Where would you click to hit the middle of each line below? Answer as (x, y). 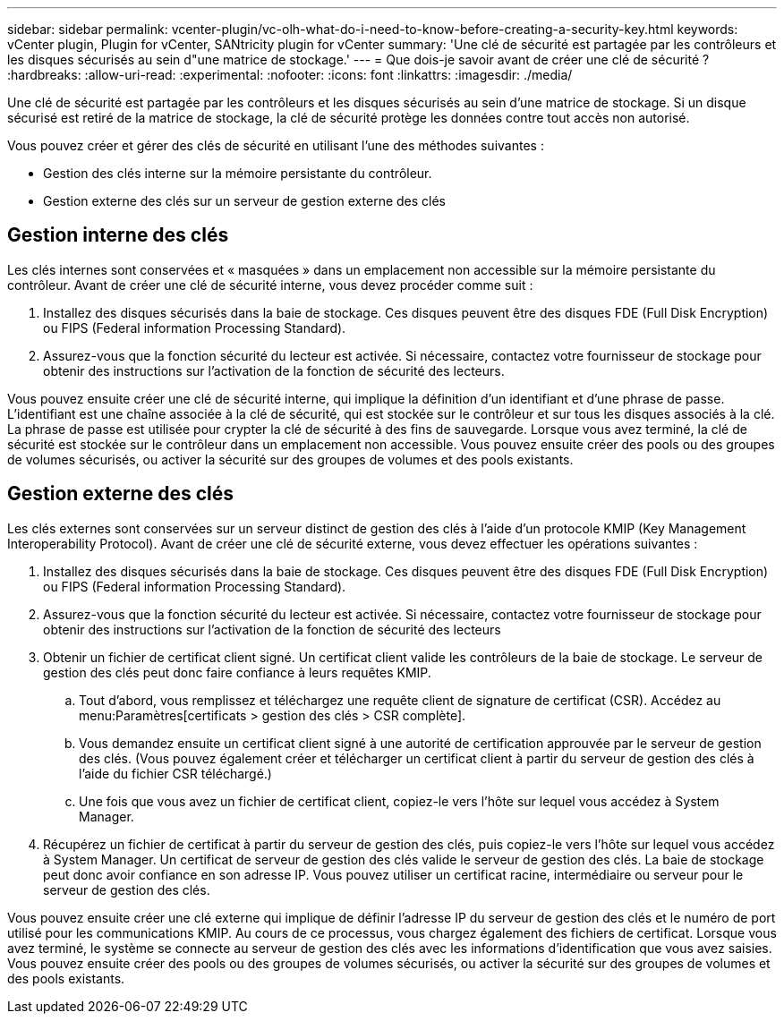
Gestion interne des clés (118, 235)
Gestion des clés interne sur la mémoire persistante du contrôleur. (238, 173)
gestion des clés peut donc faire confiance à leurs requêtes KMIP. (237, 672)
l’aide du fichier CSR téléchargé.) (175, 773)
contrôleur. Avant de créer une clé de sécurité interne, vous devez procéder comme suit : (270, 285)
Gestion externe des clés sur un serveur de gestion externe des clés (245, 201)
